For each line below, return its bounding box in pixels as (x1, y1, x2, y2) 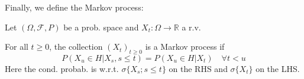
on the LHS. (256, 62, 300, 74)
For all (5, 40, 28, 53)
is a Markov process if (145, 40, 225, 53)
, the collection (49, 40, 103, 53)
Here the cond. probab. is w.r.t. (5, 62, 119, 74)
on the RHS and (169, 62, 228, 74)
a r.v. (182, 20, 201, 33)
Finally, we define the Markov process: (5, 1, 144, 13)
